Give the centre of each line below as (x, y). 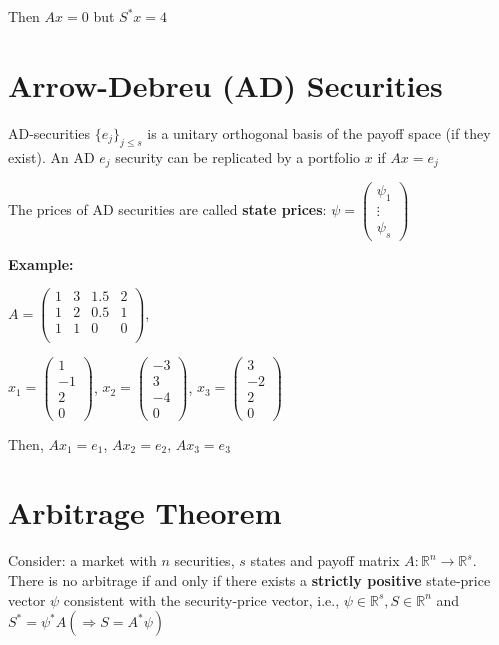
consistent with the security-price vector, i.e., (201, 599)
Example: (41, 263)
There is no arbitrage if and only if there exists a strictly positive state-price (249, 580)
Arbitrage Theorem (145, 512)
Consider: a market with (82, 560)
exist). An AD (51, 156)
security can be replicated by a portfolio (238, 156)
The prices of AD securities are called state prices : (167, 208)
